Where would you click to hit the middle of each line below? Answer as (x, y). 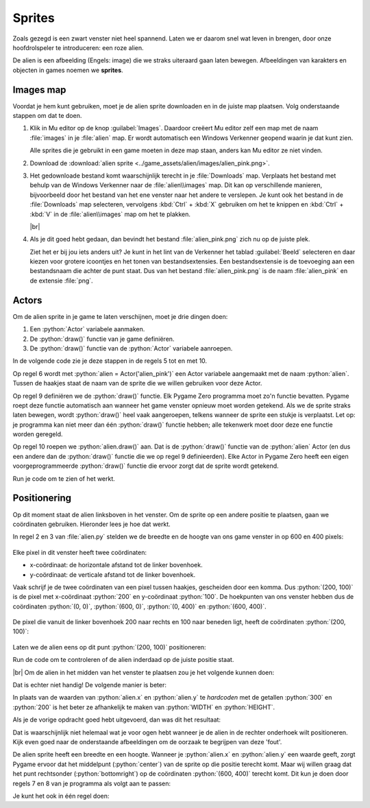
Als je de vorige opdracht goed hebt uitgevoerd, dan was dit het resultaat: (117, 720)
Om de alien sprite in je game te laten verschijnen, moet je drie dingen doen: (120, 316)
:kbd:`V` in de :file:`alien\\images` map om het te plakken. (110, 214)
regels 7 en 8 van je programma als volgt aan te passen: (92, 783)
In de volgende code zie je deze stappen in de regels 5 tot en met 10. (110, 361)
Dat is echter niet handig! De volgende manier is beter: (90, 685)
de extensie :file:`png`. (61, 281)
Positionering (42, 498)
